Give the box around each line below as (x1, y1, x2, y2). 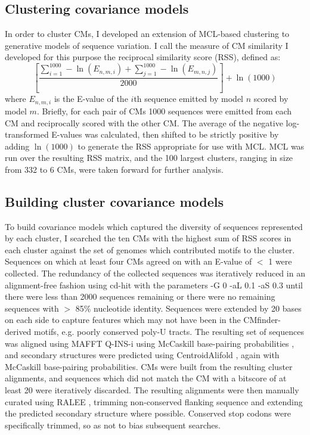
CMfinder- (243, 313, 281, 326)
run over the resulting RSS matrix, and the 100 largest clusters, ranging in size (5, 151, 293, 164)
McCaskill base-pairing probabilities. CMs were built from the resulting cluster (5, 360, 293, 372)
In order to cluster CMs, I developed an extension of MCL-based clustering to (5, 27, 290, 40)
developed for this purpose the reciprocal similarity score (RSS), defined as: (5, 51, 281, 63)
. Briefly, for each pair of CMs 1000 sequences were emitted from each (36, 104, 292, 117)
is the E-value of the (54, 92, 128, 105)
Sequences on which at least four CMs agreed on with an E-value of (5, 255, 252, 268)
